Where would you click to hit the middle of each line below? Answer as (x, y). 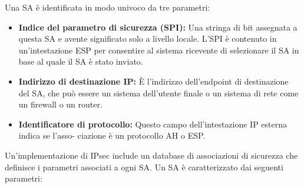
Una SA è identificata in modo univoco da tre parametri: (108, 7)
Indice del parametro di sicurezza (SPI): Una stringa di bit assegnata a (158, 27)
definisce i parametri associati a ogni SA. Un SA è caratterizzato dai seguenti (144, 167)
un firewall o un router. (60, 104)
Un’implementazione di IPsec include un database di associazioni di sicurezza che (151, 155)
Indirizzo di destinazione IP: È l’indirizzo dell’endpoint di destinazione (153, 81)
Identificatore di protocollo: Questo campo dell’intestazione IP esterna (153, 124)
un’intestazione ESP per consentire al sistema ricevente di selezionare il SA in (159, 50)
